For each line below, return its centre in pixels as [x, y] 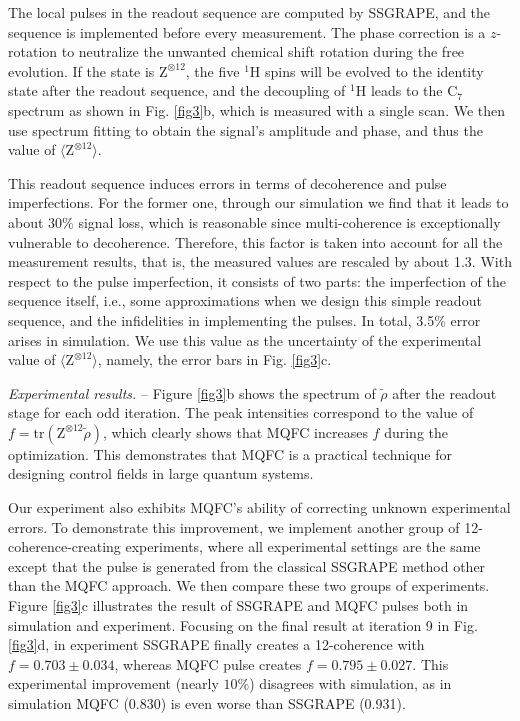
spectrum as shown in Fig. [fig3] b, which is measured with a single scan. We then [257, 109]
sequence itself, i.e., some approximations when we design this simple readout [245, 300]
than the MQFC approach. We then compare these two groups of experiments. [249, 585]
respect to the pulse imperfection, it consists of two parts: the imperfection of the [257, 280]
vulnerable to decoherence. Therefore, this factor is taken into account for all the [255, 241]
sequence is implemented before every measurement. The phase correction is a [247, 31]
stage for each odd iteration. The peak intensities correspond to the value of [241, 412]
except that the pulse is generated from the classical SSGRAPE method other [247, 565]
